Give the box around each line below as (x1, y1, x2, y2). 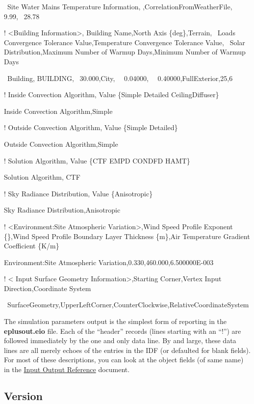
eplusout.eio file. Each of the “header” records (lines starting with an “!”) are (4, 325, 241, 336)
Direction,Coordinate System (4, 283, 91, 293)
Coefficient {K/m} (4, 241, 59, 251)
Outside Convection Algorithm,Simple (4, 138, 118, 149)
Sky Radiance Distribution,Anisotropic (4, 205, 121, 215)
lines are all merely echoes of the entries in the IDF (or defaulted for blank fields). (4, 345, 251, 355)
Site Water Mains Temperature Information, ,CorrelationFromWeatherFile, (7, 1, 232, 11)
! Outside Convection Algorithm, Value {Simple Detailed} (4, 122, 178, 133)
